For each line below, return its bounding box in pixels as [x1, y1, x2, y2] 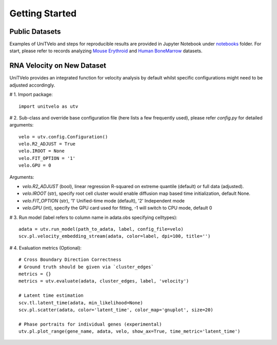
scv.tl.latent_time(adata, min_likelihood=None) [18, 300, 143, 306]
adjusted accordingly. [9, 82, 55, 88]
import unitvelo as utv [18, 103, 78, 109]
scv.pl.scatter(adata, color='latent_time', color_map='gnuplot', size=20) [18, 307, 213, 313]
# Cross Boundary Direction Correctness [18, 257, 122, 262]
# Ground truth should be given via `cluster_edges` [18, 264, 154, 270]
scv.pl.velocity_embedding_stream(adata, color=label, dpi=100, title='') [18, 233, 211, 239]
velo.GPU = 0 [18, 163, 51, 169]
